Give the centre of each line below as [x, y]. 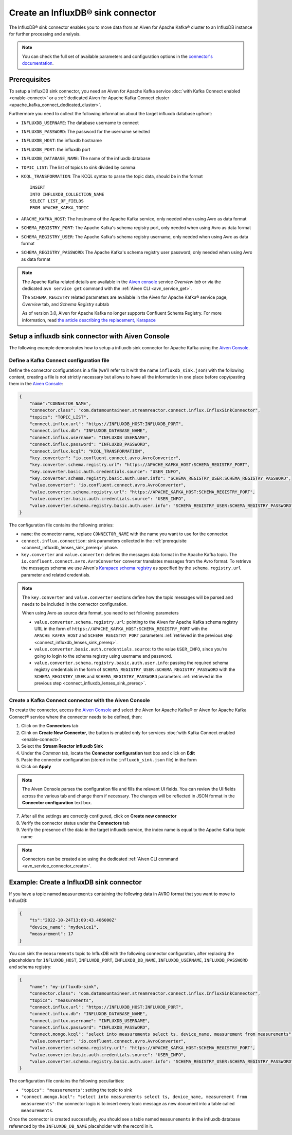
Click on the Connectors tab [50, 726]
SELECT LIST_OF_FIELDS [57, 201]
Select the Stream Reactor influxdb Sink [62, 746]
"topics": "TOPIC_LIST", [59, 417]
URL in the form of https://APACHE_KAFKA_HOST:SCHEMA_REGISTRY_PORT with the [121, 629]
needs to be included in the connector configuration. [75, 604]
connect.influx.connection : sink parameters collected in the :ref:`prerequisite [104, 540]
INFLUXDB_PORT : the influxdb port [56, 149]
